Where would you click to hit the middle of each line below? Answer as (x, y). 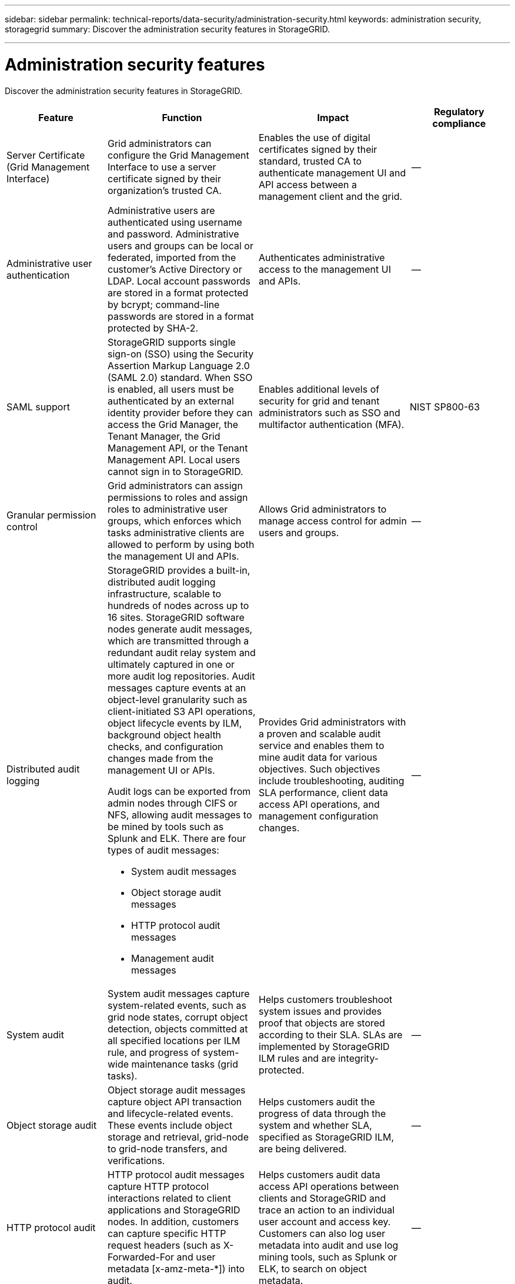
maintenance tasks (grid (185, 1064)
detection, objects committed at (178, 1029)
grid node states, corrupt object (178, 1017)
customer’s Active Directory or (175, 269)
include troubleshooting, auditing (332, 780)
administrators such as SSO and (330, 412)
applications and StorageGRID (174, 1210)
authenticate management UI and (332, 173)
